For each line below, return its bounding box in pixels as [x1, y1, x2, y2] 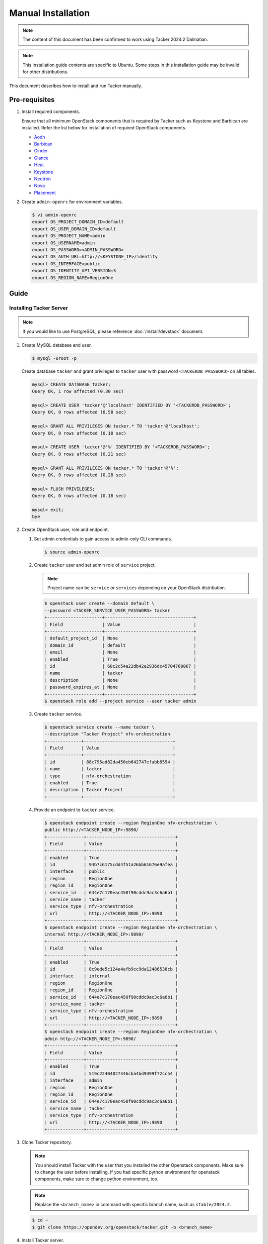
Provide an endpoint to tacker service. [34, 807, 115, 813]
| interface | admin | [44, 1078, 178, 1083]
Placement [34, 190, 56, 196]
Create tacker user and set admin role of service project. [34, 562, 156, 568]
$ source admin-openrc [44, 549, 100, 555]
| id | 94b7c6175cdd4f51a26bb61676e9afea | [44, 862, 178, 868]
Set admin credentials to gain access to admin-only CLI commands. [34, 535, 172, 542]
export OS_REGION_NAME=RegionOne [32, 275, 114, 281]
